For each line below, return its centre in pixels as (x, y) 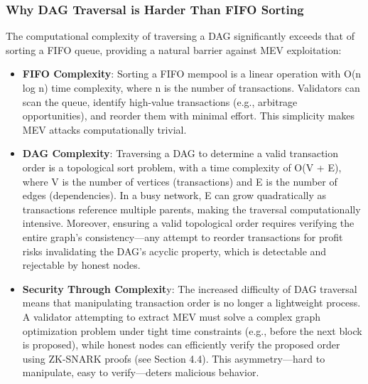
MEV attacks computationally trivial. (104, 129)
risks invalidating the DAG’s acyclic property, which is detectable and (174, 251)
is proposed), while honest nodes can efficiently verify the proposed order (181, 345)
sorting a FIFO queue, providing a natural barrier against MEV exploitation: (174, 49)
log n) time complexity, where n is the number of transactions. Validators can (191, 87)
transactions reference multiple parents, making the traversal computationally (191, 209)
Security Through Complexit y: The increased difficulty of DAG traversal (190, 288)
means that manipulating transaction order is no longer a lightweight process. (191, 303)
